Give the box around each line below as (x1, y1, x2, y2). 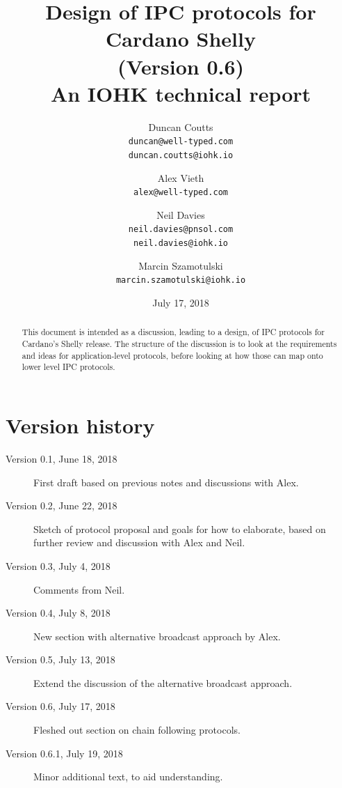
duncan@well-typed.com (128, 137, 234, 147)
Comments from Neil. (33, 582, 125, 596)
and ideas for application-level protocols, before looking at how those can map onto (22, 349, 323, 361)
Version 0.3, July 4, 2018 (6, 558, 111, 573)
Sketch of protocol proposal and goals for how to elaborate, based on (33, 521, 326, 536)
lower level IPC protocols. (22, 361, 115, 373)
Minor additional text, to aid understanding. (33, 769, 223, 784)
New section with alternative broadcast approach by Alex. (33, 628, 281, 643)
